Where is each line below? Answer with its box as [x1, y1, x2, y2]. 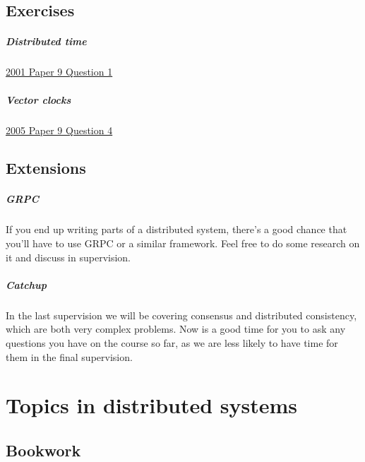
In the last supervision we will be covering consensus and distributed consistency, [6, 307, 357, 322]
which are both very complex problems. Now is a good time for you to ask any [6, 321, 346, 336]
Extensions [6, 157, 86, 179]
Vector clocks [6, 92, 71, 107]
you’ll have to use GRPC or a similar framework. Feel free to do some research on [6, 236, 360, 251]
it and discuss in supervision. [6, 249, 131, 264]
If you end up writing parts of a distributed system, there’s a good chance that [6, 222, 347, 237]
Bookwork [6, 439, 81, 461]
